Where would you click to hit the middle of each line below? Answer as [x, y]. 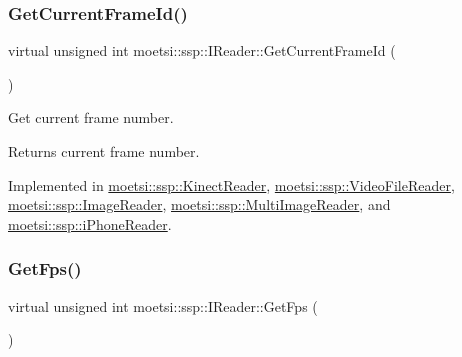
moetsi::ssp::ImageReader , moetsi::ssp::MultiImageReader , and [199, 204]
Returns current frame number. [104, 151]
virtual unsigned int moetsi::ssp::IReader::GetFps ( [163, 305]
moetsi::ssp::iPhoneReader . [90, 223]
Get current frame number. [91, 117]
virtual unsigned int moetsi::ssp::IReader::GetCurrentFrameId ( [202, 50]
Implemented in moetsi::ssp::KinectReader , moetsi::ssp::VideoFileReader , [231, 184]
